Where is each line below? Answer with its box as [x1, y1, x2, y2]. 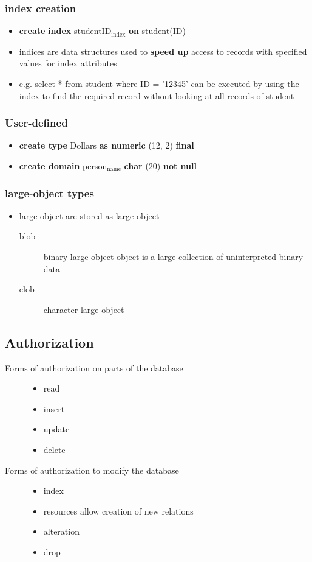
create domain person [19, 160, 107, 172]
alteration [43, 525, 80, 538]
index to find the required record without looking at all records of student [19, 89, 294, 102]
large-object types [5, 185, 94, 200]
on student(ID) [128, 24, 186, 37]
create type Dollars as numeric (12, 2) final [19, 139, 194, 152]
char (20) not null [124, 160, 197, 172]
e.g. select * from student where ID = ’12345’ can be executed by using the [19, 77, 299, 90]
